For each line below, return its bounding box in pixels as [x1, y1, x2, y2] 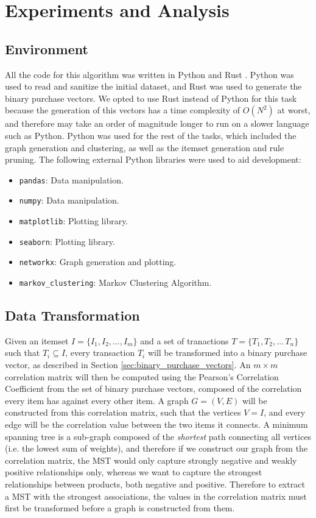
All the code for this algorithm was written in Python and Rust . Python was [5, 68, 294, 80]
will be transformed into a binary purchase [147, 346, 307, 359]
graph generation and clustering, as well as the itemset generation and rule [5, 141, 284, 154]
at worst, [277, 104, 311, 116]
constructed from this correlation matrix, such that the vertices [5, 406, 241, 419]
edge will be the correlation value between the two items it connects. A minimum [5, 418, 308, 431]
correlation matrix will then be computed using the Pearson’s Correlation [5, 370, 279, 383]
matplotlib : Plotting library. [19, 215, 128, 227]
